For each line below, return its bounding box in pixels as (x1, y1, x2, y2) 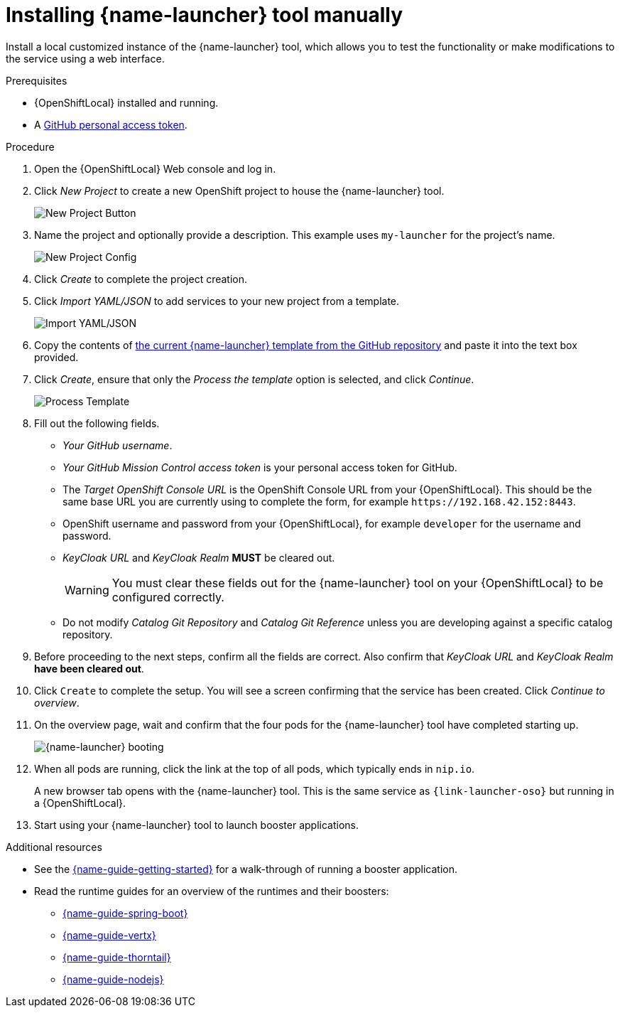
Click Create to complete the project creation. (34, 272, 248, 285)
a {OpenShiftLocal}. (34, 796, 126, 809)
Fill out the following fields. (34, 417, 160, 429)
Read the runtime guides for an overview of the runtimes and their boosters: (34, 884, 389, 897)
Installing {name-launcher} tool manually (6, 3, 403, 27)
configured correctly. (112, 589, 224, 604)
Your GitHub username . (62, 439, 173, 451)
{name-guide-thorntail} (62, 950, 171, 963)
